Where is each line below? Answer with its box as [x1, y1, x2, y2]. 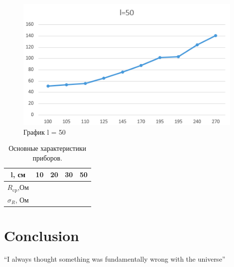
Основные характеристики [8, 143, 86, 153]
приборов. [32, 152, 62, 163]
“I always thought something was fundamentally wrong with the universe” [4, 254, 226, 264]
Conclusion [4, 226, 79, 246]
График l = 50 [23, 126, 66, 137]
